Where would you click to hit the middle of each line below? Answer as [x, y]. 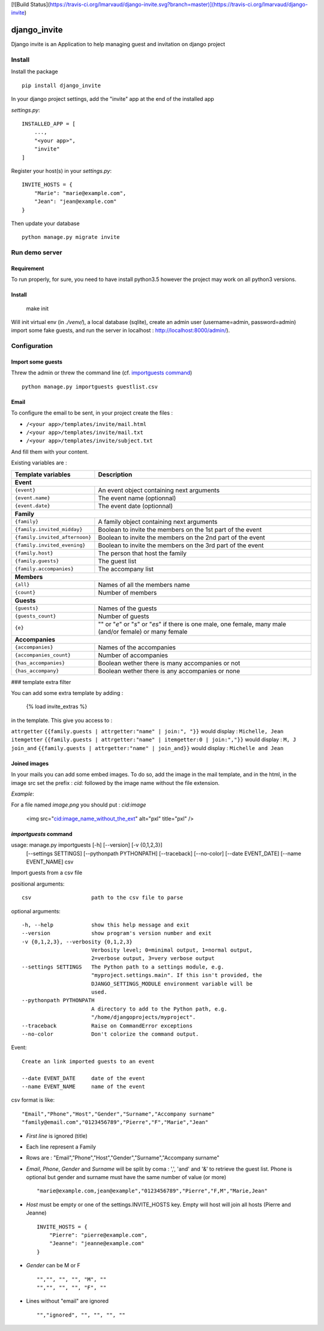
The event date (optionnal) [136, 506]
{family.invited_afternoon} [53, 537]
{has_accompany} [37, 671]
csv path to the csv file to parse [102, 898]
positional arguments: [38, 884]
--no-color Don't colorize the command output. [110, 1034]
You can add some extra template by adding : [67, 693]
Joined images [30, 763]
